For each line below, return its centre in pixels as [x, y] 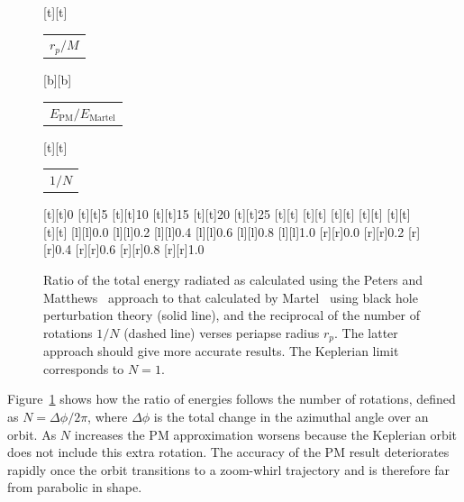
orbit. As [32, 434]
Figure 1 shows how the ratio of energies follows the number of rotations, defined [232, 399]
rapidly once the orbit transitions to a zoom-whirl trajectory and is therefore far [229, 469]
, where [108, 416]
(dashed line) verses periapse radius [222, 332]
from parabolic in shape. [75, 487]
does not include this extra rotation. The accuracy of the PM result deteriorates [228, 452]
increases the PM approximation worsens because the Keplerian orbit [266, 434]
